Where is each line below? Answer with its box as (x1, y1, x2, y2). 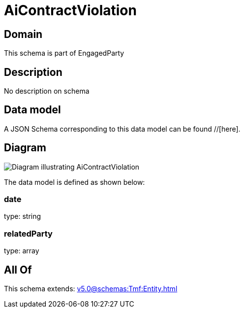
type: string (4, 212, 41, 221)
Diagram (4, 141, 46, 154)
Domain (4, 28, 43, 40)
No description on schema (4, 87, 90, 96)
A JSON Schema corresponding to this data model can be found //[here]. (4, 124, 241, 133)
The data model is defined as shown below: (4, 177, 145, 186)
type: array (4, 246, 39, 255)
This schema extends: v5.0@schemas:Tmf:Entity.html (4, 284, 178, 293)
